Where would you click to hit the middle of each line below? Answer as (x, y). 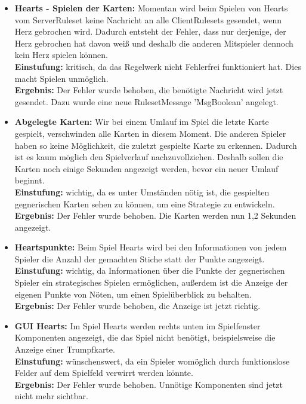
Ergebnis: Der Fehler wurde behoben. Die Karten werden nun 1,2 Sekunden (155, 215)
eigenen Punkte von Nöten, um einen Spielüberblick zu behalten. (133, 294)
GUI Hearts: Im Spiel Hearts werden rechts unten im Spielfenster (137, 325)
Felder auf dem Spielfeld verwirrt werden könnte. (104, 373)
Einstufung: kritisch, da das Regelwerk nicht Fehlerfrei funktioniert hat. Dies (158, 66)
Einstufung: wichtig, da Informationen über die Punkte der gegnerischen (150, 270)
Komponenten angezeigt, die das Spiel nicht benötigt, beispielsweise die (145, 337)
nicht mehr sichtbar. (51, 396)
